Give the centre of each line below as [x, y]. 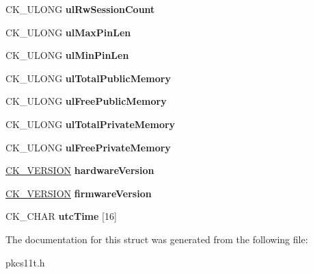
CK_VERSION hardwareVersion [80, 170]
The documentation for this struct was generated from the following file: [157, 239]
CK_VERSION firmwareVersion [79, 193]
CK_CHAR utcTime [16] [61, 216]
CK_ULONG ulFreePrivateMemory [88, 147]
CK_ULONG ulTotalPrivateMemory [91, 124]
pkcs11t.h [25, 262]
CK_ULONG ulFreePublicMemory [86, 101]
